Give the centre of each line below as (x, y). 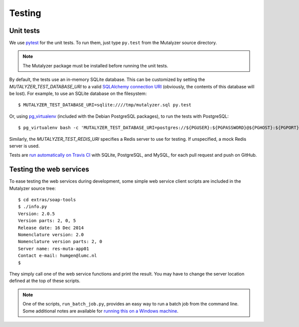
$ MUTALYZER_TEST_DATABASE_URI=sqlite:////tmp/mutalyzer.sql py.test (105, 105)
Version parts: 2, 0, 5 (47, 221)
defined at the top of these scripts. (45, 281)
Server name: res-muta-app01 (54, 249)
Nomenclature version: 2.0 (51, 235)
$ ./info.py (33, 207)
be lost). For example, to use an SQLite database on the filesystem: (78, 94)
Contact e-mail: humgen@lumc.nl (58, 256)
